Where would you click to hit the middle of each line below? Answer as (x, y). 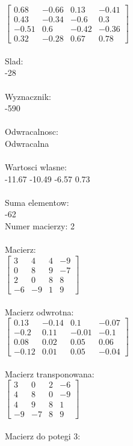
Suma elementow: (37, 202)
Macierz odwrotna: (39, 311)
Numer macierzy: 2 (40, 226)
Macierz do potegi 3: (43, 436)
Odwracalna (27, 143)
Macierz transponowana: (50, 373)
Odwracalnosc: (32, 132)
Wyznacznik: (28, 96)
